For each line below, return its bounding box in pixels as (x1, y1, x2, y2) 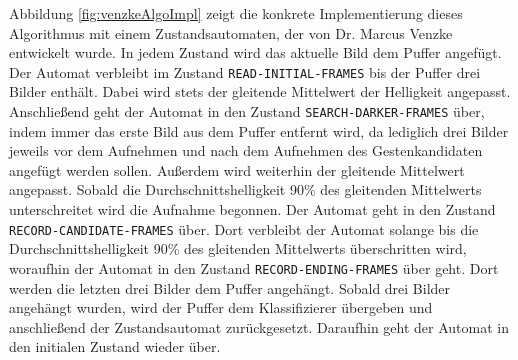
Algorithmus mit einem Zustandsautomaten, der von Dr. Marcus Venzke (9, 22, 453, 43)
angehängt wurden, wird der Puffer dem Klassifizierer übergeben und (9, 297, 433, 318)
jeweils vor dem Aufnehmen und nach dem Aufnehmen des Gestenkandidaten (9, 140, 483, 161)
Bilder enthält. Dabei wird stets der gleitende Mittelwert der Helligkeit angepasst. (9, 81, 511, 102)
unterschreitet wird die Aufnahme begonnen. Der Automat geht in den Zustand (9, 199, 496, 220)
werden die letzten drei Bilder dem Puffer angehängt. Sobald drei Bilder (9, 277, 451, 298)
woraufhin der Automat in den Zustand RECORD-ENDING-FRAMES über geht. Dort (9, 257, 499, 278)
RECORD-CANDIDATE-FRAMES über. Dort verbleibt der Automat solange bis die (9, 218, 479, 239)
